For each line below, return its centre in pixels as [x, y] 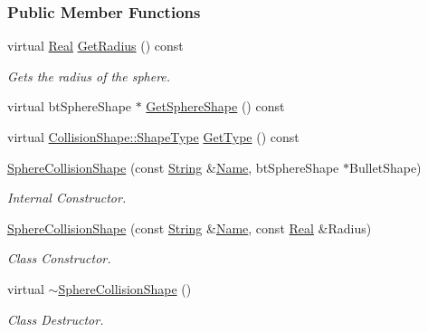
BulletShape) [385, 167]
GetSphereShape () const [215, 106]
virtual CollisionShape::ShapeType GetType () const [153, 137]
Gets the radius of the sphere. [89, 76]
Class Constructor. [59, 258]
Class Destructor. [56, 319]
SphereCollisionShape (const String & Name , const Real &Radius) [190, 228]
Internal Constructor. [67, 198]
